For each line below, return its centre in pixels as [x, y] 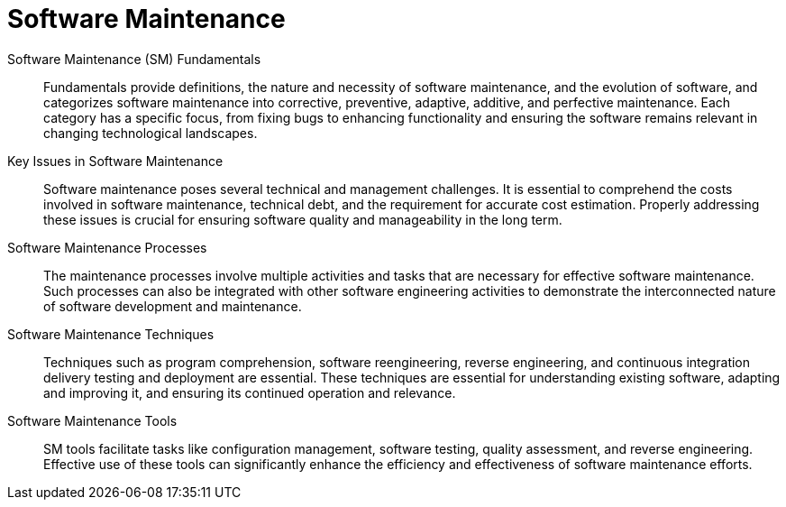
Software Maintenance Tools [92, 420]
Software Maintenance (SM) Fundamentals [134, 59]
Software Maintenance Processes [107, 247]
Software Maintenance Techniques [111, 334]
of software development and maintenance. [173, 306]
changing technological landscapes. [151, 133]
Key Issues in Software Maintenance [115, 161]
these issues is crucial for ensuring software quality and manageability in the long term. [303, 219]
